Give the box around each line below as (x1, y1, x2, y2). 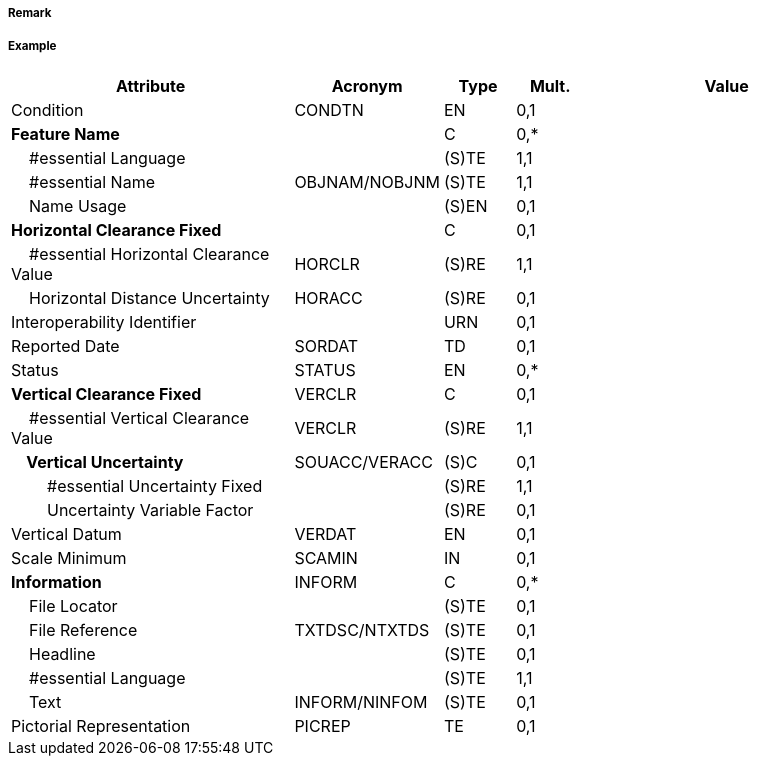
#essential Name (29, 171, 155, 192)
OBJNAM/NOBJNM (294, 171, 440, 192)
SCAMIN (294, 547, 358, 568)
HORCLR (294, 253, 360, 274)
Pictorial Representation (11, 715, 191, 736)
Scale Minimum (11, 547, 127, 568)
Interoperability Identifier (11, 311, 197, 332)
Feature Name (11, 123, 120, 144)
